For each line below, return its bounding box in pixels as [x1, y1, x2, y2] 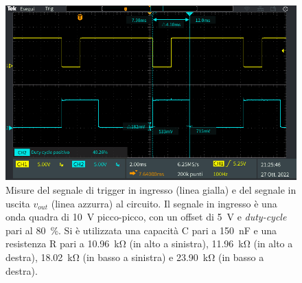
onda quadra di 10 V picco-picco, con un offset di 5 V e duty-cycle [5, 210, 287, 224]
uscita [5, 196, 30, 210]
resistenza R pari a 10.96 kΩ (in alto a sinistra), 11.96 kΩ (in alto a [5, 236, 293, 251]
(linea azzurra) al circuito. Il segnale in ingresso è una [51, 196, 277, 210]
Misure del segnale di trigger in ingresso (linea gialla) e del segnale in [5, 182, 297, 196]
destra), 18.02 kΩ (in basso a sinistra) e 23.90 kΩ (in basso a [5, 249, 264, 264]
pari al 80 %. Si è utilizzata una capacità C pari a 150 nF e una [5, 223, 277, 237]
